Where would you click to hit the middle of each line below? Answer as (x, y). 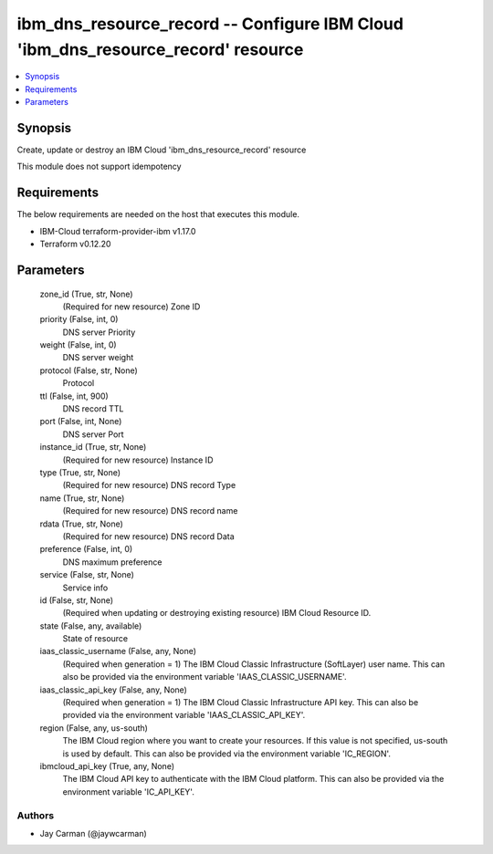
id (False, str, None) (77, 600)
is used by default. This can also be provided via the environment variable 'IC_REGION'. (227, 754)
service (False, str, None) (87, 575)
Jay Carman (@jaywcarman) (94, 833)
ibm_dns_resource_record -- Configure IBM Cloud (210, 24)
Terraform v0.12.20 (75, 244)
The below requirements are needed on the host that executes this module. (158, 214)
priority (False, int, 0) (79, 319)
